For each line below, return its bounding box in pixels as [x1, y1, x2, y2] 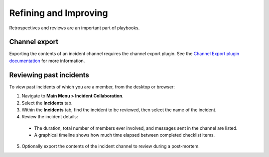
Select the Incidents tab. [21, 100, 73, 106]
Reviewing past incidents [9, 71, 90, 79]
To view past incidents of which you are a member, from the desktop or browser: [9, 83, 175, 89]
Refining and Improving [9, 7, 108, 18]
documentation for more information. [9, 58, 85, 64]
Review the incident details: [21, 114, 78, 120]
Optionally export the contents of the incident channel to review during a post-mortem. [21, 143, 200, 149]
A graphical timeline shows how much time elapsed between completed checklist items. [34, 132, 215, 138]
